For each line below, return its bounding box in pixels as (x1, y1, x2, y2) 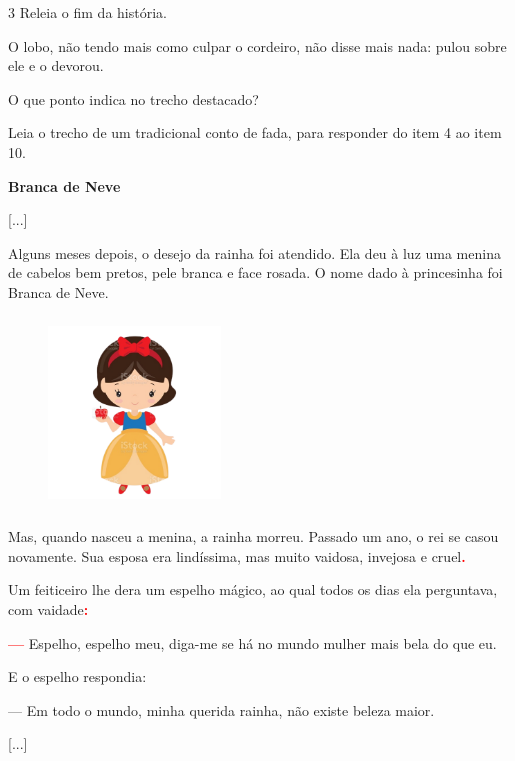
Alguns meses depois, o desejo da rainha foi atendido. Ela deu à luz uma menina (8, 242, 501, 263)
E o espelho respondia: (8, 666, 147, 687)
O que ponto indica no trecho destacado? (8, 88, 259, 109)
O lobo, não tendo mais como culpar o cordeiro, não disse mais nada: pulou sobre (8, 35, 507, 56)
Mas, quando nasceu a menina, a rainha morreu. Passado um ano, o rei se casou (8, 526, 499, 547)
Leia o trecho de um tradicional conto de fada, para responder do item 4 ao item (8, 122, 502, 143)
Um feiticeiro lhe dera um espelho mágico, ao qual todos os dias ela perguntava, (8, 579, 498, 600)
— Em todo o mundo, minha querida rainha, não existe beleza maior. (8, 699, 435, 720)
